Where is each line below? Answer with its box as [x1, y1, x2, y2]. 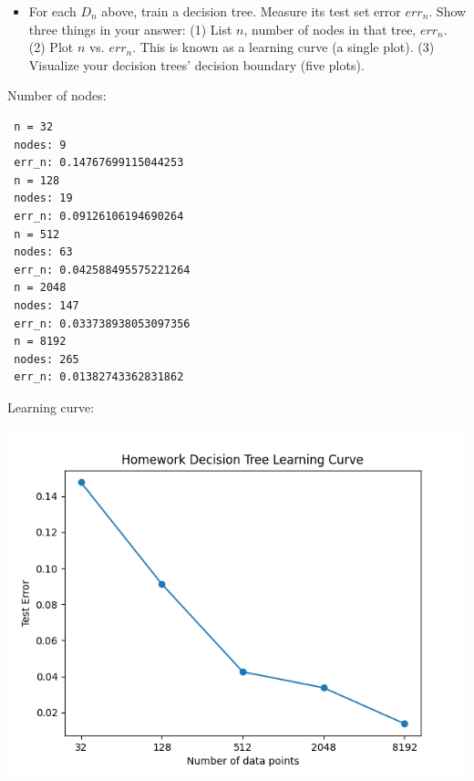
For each [28, 2, 77, 20]
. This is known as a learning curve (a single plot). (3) [132, 37, 435, 57]
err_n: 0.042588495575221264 [14, 263, 191, 276]
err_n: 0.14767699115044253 [14, 156, 184, 170]
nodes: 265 [14, 352, 79, 366]
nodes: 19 [14, 192, 73, 205]
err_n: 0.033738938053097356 [14, 317, 191, 330]
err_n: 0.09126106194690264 [14, 209, 184, 223]
